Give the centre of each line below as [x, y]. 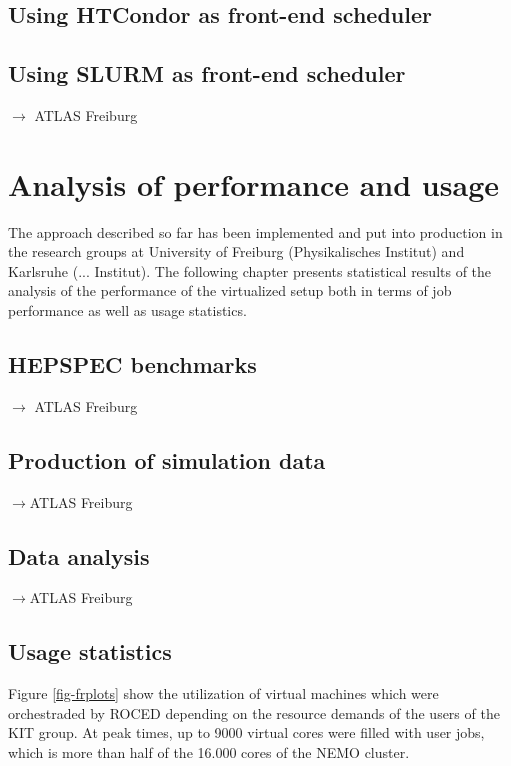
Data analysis [79, 555]
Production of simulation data [167, 459]
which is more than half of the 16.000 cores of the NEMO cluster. [209, 752]
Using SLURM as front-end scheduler [207, 73]
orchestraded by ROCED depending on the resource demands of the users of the [254, 712]
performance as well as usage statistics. [127, 310]
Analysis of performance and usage [253, 183]
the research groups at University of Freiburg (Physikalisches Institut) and [236, 251]
